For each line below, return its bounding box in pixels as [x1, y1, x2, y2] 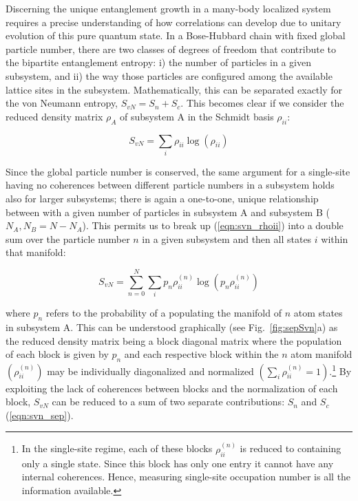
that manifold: [6, 245, 66, 259]
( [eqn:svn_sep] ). [6, 407, 74, 422]
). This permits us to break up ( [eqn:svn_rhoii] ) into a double [82, 218, 344, 233]
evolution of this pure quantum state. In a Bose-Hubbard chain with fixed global [6, 28, 346, 43]
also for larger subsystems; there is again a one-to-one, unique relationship [6, 191, 319, 206]
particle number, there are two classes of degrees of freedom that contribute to [6, 41, 337, 56]
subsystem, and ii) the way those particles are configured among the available [6, 68, 333, 83]
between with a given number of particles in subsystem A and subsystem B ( [6, 204, 330, 219]
